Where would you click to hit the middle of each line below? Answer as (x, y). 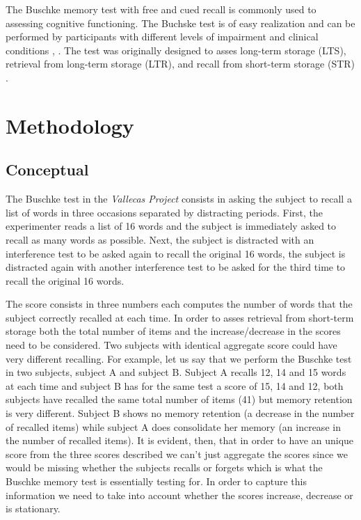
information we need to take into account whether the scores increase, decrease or (179, 495)
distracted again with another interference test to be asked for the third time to (176, 267)
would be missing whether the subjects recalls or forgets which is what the (164, 467)
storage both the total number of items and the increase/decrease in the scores (173, 331)
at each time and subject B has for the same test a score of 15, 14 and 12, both (175, 385)
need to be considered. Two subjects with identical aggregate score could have (171, 345)
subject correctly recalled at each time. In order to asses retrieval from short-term (180, 317)
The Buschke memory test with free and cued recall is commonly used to (161, 9)
